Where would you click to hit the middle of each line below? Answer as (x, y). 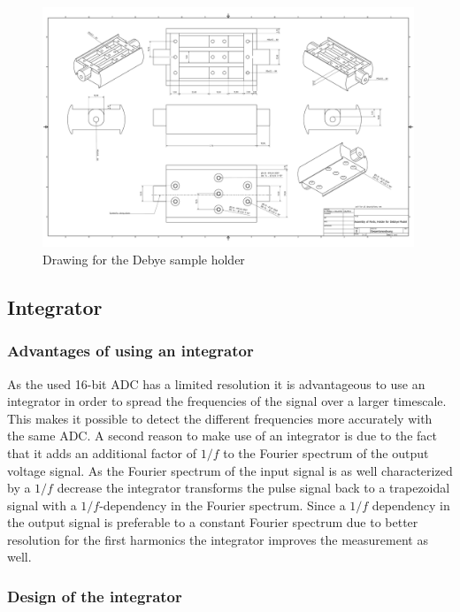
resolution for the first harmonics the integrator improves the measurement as (218, 539)
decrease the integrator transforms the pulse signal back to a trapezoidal (253, 488)
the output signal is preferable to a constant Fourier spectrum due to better (213, 522)
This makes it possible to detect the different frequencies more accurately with (220, 418)
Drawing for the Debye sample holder (144, 259)
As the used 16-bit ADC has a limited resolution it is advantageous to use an (216, 383)
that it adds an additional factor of (102, 452)
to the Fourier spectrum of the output (326, 452)
